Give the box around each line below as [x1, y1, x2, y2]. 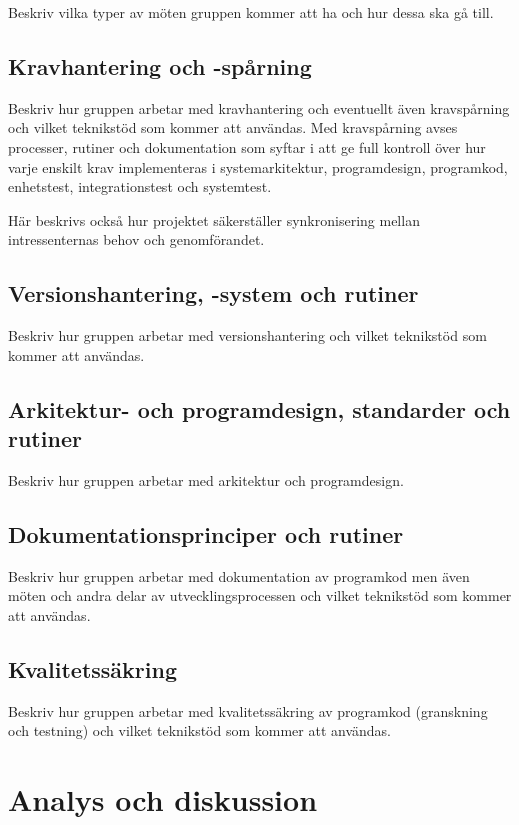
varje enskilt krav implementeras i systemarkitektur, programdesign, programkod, [8, 156, 508, 177]
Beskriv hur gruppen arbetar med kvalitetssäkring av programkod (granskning [8, 700, 488, 721]
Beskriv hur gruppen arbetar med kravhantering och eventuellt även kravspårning [8, 97, 510, 118]
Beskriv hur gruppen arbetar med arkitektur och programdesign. [8, 469, 404, 490]
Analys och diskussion [8, 779, 318, 820]
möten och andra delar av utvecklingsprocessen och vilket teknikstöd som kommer [8, 585, 512, 606]
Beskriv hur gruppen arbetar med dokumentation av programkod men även [8, 565, 470, 586]
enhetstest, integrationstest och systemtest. [8, 176, 272, 197]
